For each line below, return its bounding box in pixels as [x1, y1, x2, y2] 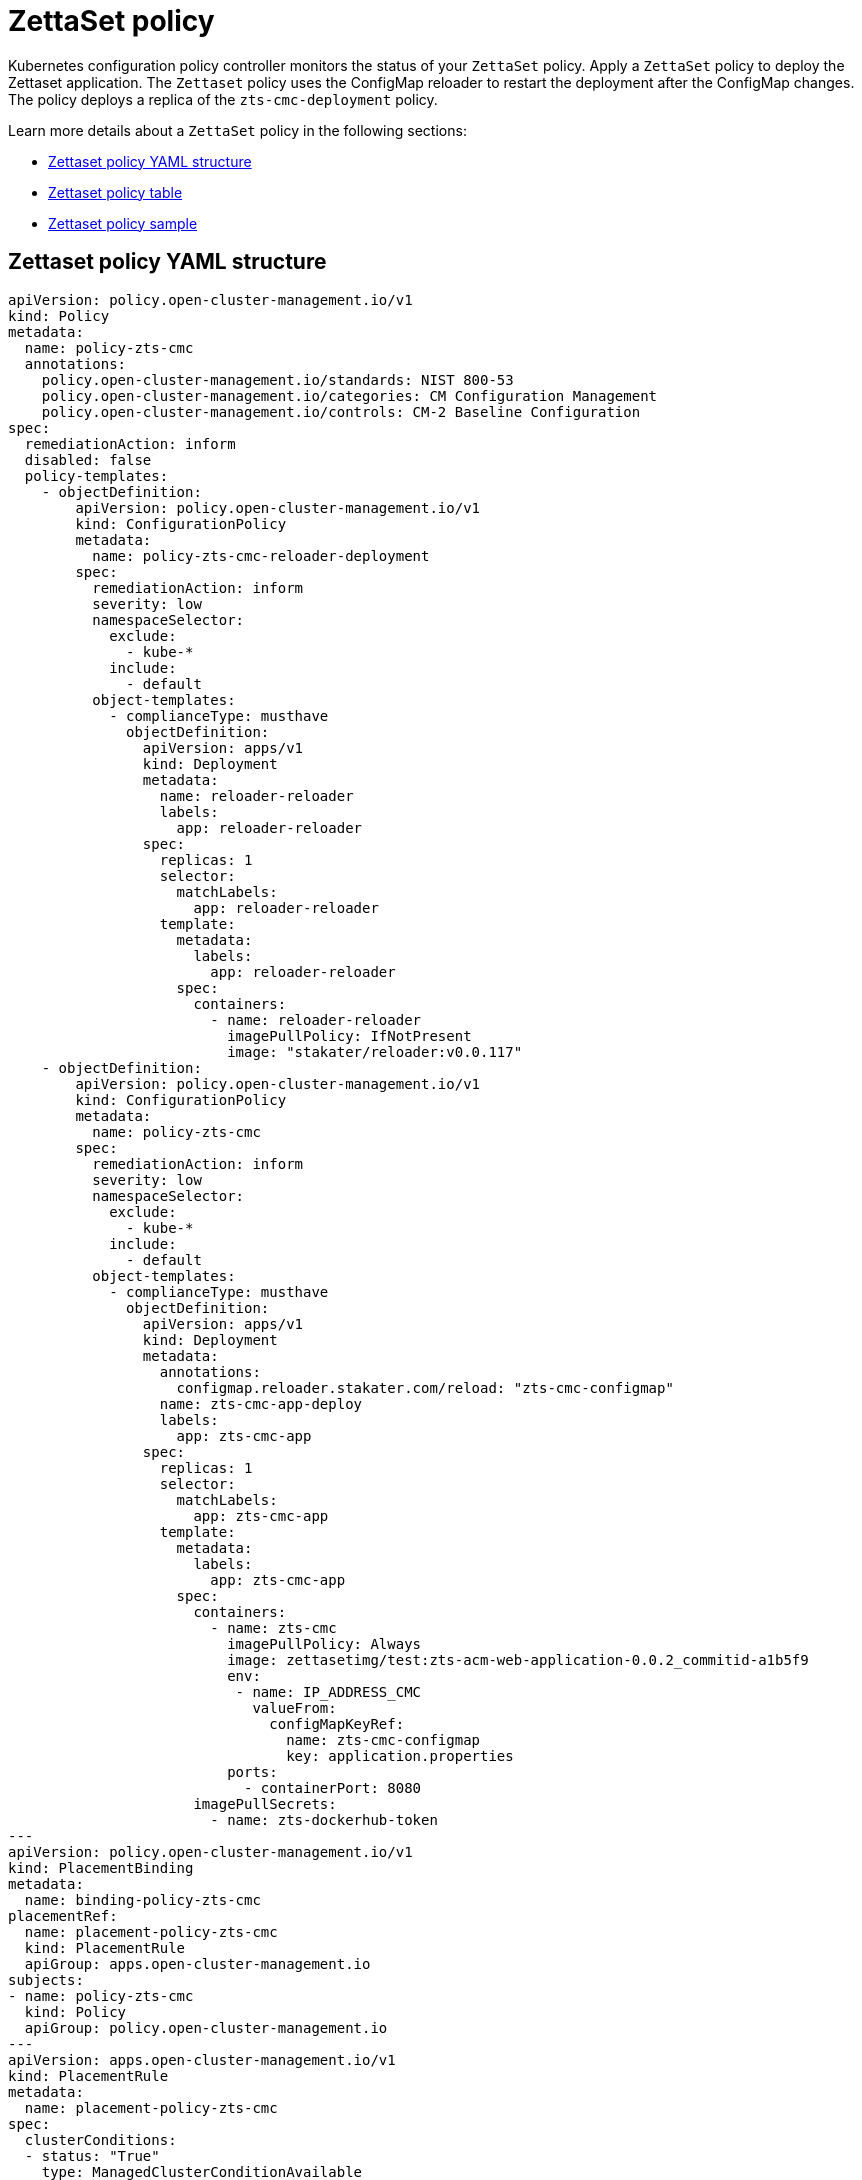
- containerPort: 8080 [244, 1779, 422, 1796]
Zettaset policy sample [48, 214, 198, 232]
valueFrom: [252, 1699, 337, 1716]
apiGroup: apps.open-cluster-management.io [24, 1955, 371, 1972]
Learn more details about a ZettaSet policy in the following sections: [8, 121, 467, 139]
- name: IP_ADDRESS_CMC [235, 1683, 422, 1700]
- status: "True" [24, 2147, 160, 2164]
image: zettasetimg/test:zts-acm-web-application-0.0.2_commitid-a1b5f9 [227, 1651, 809, 1668]
